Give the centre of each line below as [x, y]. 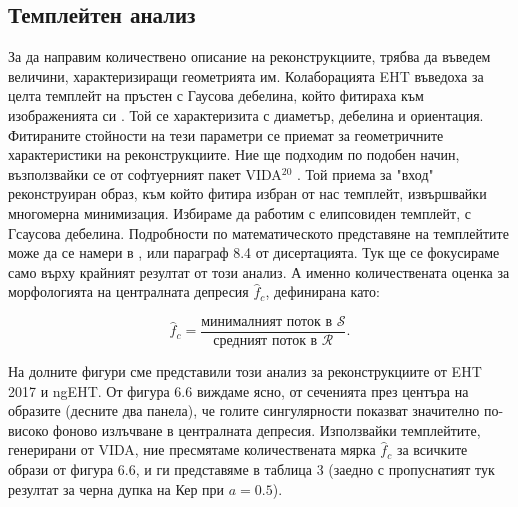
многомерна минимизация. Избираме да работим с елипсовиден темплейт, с [239, 212]
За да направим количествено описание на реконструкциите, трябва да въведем [249, 56]
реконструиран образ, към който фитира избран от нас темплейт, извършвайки [247, 193]
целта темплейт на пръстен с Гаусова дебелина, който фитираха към [216, 95]
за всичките [432, 449]
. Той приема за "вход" [365, 173]
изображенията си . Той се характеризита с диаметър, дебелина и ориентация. [246, 114]
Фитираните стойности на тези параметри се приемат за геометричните [226, 134]
